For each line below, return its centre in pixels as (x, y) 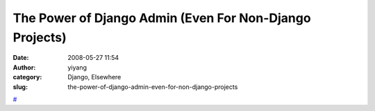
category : (27, 77)
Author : (24, 67)
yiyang (77, 67)
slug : (20, 87)
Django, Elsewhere (94, 77)
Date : (21, 58)
